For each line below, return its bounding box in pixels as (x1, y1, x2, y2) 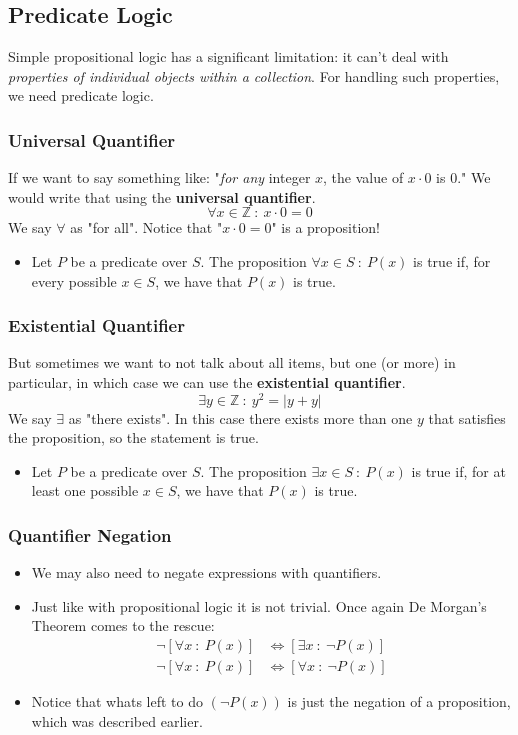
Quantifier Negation (8, 522, 172, 547)
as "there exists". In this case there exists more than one (68, 407, 413, 428)
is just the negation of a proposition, (287, 691, 511, 712)
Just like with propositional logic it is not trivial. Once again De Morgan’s (31, 595, 487, 616)
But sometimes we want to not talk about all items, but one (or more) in (8, 352, 456, 373)
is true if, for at (411, 460, 506, 481)
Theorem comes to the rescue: (31, 615, 215, 636)
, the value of (323, 167, 404, 188)
